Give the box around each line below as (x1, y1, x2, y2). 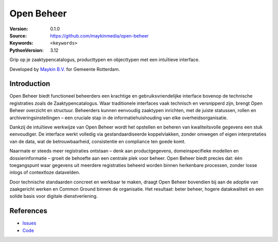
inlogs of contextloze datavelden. (9, 170, 80, 176)
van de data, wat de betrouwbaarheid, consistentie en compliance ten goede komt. (9, 138, 186, 144)
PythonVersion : (9, 47, 44, 53)
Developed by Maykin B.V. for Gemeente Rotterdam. (9, 66, 120, 72)
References (9, 207, 47, 215)
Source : (9, 32, 27, 39)
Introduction (9, 80, 50, 88)
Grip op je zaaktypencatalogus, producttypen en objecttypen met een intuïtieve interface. (9, 57, 200, 63)
